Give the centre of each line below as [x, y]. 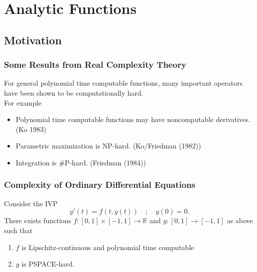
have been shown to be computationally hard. [74, 92]
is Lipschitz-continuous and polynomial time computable [108, 247]
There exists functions [38, 220]
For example [23, 102]
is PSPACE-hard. [48, 264]
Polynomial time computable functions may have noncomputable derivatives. [133, 119]
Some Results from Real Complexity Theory [95, 65]
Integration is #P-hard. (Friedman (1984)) [81, 162]
